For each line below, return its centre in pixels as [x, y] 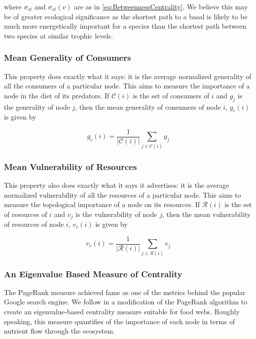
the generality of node [37, 106]
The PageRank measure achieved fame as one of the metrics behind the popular [125, 292]
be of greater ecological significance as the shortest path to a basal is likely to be [126, 16]
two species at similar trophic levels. [58, 35]
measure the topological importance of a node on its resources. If [102, 204]
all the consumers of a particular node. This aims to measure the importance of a [127, 86]
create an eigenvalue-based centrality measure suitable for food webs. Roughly [122, 312]
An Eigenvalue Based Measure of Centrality [93, 274]
